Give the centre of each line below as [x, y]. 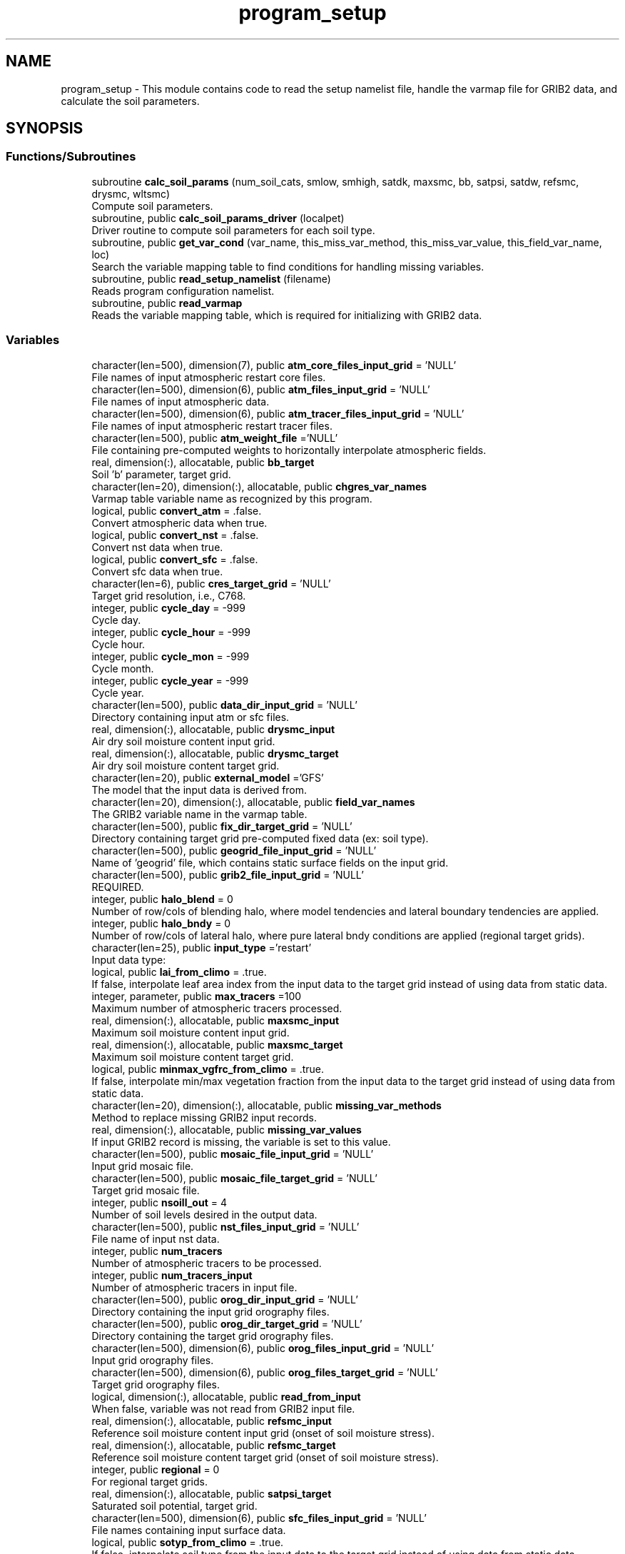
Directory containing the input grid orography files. [210, 1311]
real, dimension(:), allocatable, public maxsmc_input [215, 1020]
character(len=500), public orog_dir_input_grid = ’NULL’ [225, 1299]
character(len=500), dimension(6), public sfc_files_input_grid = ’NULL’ [259, 1518]
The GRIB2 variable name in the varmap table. [199, 814]
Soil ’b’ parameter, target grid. [161, 474]
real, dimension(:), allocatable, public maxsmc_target [217, 1044]
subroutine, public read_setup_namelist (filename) [211, 278]
